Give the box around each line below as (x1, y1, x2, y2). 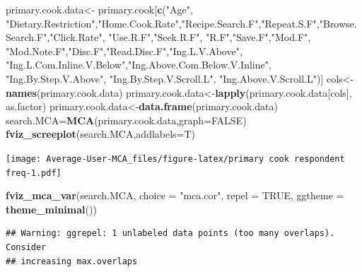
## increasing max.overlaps (6, 256, 138, 266)
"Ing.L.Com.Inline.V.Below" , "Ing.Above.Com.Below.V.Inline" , (6, 57, 271, 72)
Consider (6, 242, 47, 253)
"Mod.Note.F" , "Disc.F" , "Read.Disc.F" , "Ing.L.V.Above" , (6, 43, 243, 58)
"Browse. (319, 16, 357, 30)
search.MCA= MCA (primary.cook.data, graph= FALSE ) (6, 112, 247, 127)
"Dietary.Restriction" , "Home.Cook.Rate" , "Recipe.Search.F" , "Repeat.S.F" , (6, 16, 320, 30)
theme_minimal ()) (6, 201, 97, 216)
